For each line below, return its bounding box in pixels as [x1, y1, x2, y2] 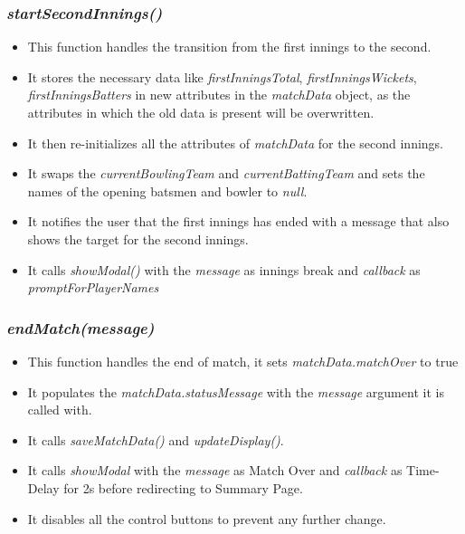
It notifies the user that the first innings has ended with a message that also [27, 212, 450, 231]
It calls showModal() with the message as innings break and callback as [27, 260, 421, 279]
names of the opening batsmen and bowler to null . [27, 181, 308, 200]
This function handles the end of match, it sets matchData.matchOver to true [27, 351, 459, 370]
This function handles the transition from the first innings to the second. [27, 37, 432, 56]
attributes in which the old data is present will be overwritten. [27, 103, 375, 121]
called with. [27, 400, 92, 419]
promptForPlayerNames [27, 278, 159, 297]
